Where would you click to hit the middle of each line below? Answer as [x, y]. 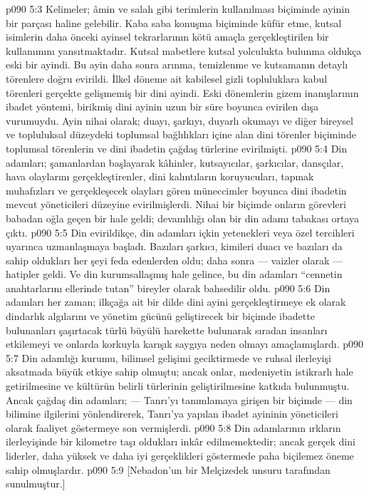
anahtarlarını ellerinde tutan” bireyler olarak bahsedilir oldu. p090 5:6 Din [168, 288]
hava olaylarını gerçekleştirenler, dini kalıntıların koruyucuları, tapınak [160, 176]
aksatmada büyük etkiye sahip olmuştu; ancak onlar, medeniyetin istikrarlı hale [180, 372]
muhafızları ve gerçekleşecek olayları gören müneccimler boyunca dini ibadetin [176, 190]
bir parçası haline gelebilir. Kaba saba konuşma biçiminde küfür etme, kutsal [174, 22]
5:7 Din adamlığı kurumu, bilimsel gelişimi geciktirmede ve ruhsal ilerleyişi [168, 357]
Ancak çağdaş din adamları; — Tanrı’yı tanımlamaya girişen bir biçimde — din [179, 399]
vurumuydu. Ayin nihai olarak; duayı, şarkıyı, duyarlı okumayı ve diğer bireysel [180, 120]
